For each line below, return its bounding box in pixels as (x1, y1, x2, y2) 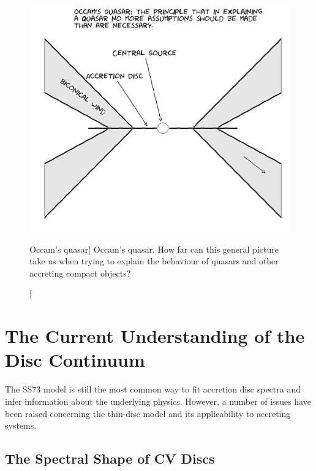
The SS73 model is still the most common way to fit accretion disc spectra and (5, 383, 301, 396)
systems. (5, 419, 37, 432)
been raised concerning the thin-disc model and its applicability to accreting (5, 407, 291, 419)
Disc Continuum (5, 347, 145, 372)
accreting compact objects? (29, 266, 131, 279)
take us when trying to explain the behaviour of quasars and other (29, 255, 279, 267)
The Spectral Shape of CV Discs (5, 449, 215, 468)
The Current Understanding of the (5, 323, 305, 348)
